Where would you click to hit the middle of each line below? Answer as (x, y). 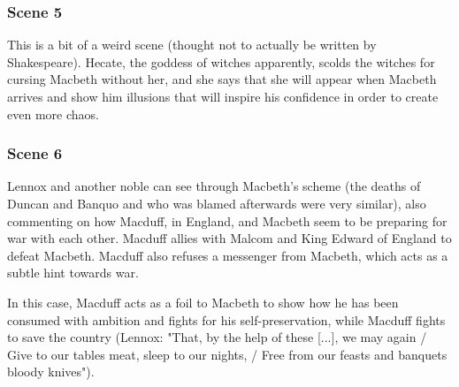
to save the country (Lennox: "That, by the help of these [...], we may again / (217, 337)
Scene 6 (35, 153)
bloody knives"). (51, 372)
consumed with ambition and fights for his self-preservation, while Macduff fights (226, 319)
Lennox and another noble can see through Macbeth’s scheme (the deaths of (214, 186)
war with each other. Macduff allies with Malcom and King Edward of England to (229, 238)
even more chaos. (53, 114)
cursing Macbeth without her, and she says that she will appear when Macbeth (222, 79)
